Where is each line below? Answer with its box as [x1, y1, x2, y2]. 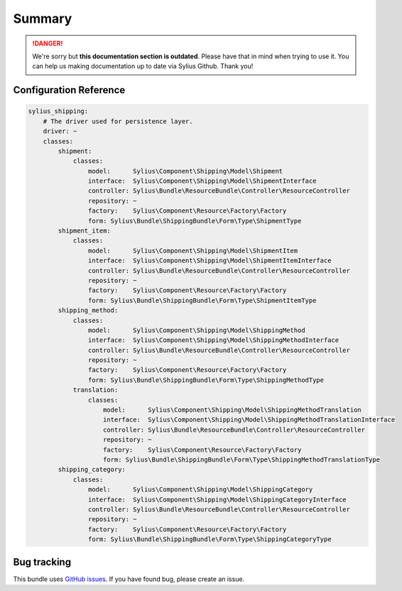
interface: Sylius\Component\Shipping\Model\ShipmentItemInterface [87, 257, 332, 265]
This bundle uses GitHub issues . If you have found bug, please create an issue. [13, 575, 245, 583]
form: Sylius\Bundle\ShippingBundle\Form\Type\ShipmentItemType [87, 296, 317, 304]
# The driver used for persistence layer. [43, 117, 193, 125]
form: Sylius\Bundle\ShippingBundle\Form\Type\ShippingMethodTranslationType [103, 456, 380, 464]
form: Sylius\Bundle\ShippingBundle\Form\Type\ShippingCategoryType [87, 536, 332, 543]
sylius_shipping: [28, 107, 89, 115]
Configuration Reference [13, 84, 126, 96]
